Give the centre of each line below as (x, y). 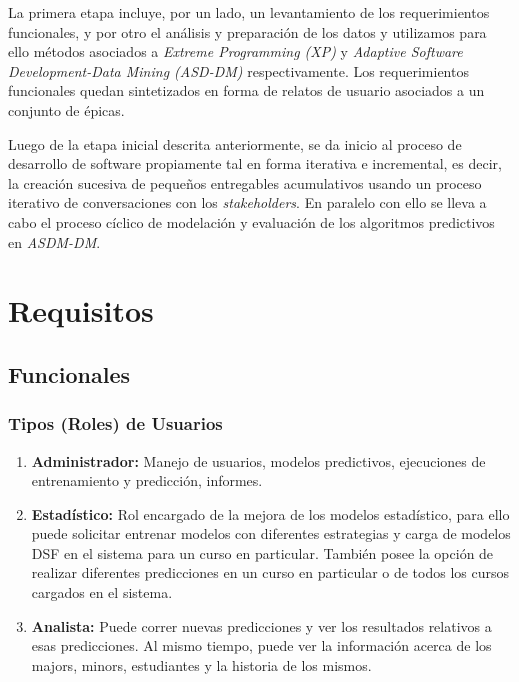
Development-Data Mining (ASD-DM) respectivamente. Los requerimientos (238, 70)
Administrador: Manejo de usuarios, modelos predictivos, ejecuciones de (258, 460)
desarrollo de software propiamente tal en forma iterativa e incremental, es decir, (255, 163)
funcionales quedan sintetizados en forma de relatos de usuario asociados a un (246, 90)
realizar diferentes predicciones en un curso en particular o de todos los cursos (270, 572)
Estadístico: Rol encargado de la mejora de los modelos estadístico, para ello (270, 513)
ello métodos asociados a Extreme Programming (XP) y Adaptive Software (235, 51)
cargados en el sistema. (102, 592)
